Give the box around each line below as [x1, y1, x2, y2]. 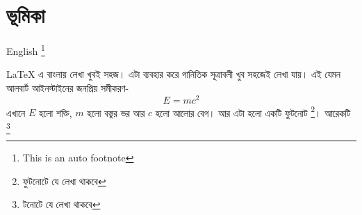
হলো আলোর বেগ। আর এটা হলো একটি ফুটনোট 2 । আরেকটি [155, 103, 351, 120]
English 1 [6, 42, 45, 58]
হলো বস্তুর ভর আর [87, 105, 145, 120]
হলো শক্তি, [38, 105, 72, 120]
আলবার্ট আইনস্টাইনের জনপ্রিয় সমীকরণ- [6, 80, 129, 95]
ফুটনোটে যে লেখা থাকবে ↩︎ [22, 173, 106, 188]
